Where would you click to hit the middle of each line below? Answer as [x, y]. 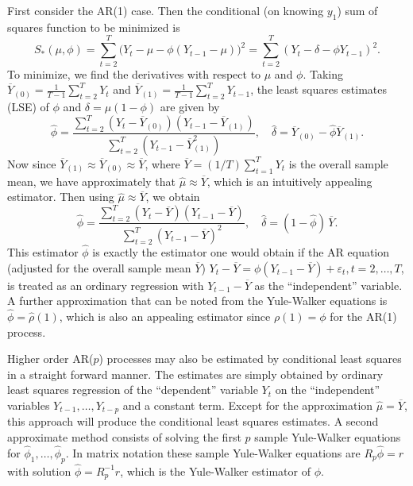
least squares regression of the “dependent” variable [133, 390]
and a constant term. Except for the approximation [248, 405]
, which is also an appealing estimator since [165, 316]
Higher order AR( [50, 359]
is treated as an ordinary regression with [106, 285]
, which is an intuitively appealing [289, 181]
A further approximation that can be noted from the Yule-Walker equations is [197, 301]
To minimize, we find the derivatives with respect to [134, 73]
